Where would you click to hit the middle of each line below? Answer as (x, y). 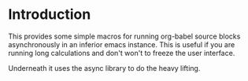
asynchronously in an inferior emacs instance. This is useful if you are (122, 44)
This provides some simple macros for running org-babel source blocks (124, 36)
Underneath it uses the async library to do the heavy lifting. (104, 68)
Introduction (50, 15)
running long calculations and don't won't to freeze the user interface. (122, 53)
